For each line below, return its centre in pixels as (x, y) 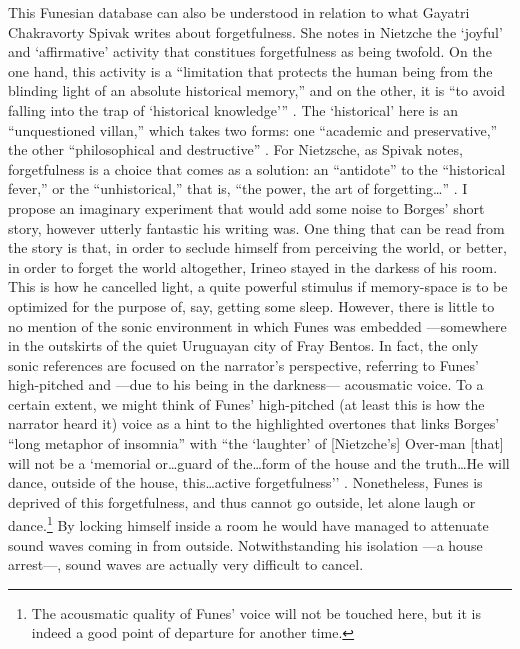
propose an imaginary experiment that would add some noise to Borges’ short (246, 207)
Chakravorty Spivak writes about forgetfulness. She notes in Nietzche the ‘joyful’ (255, 31)
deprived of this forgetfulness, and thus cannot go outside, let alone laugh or (242, 501)
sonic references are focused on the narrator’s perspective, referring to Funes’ (243, 364)
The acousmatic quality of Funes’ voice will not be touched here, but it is (256, 612)
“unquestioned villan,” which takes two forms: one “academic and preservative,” (253, 129)
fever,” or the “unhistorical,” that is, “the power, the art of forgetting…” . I (238, 188)
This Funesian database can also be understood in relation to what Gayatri (239, 12)
